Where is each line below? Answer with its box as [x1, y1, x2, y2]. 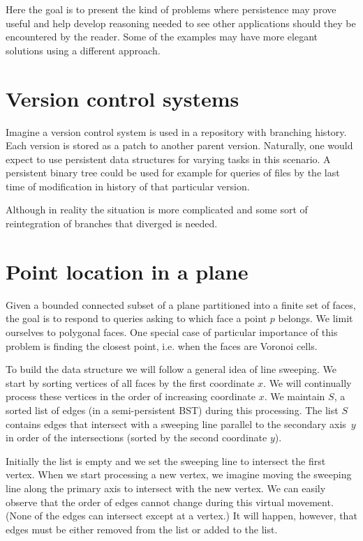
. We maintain [264, 389, 325, 404]
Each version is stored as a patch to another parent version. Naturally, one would [6, 138, 353, 153]
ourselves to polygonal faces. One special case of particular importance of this [6, 324, 338, 339]
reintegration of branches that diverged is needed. [6, 216, 218, 231]
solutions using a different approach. [6, 43, 161, 57]
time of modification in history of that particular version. [6, 178, 250, 193]
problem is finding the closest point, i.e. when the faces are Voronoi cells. [6, 338, 318, 353]
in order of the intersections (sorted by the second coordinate [6, 430, 267, 445]
